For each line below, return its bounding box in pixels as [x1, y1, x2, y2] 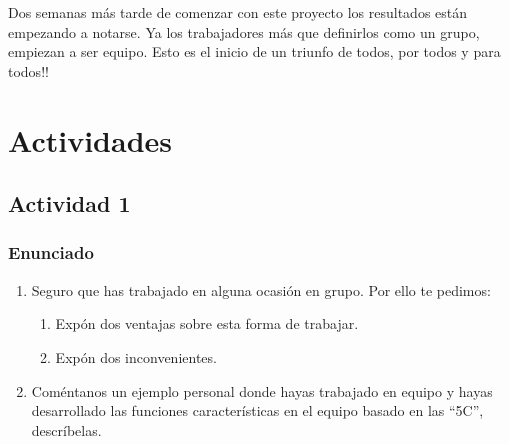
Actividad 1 [8, 188, 131, 219]
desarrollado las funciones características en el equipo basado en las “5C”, [31, 400, 484, 421]
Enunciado [8, 240, 94, 265]
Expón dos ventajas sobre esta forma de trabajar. [55, 313, 359, 334]
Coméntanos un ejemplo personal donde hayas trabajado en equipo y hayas [31, 380, 493, 401]
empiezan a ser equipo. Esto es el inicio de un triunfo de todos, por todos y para [8, 41, 501, 62]
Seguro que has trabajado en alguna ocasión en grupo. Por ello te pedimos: [31, 279, 491, 300]
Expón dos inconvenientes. [55, 346, 217, 367]
